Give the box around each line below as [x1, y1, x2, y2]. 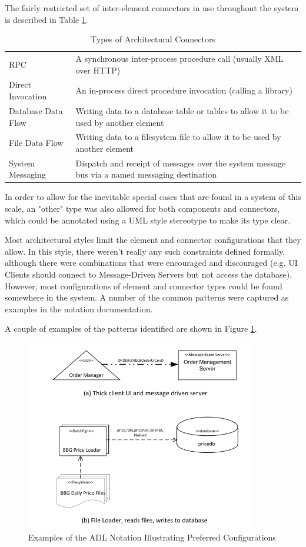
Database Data [9, 104, 63, 116]
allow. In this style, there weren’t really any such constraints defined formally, [5, 245, 285, 257]
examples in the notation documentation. [5, 302, 153, 315]
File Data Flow [9, 136, 64, 149]
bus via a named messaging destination [75, 168, 217, 181]
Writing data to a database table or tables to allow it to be [75, 104, 289, 116]
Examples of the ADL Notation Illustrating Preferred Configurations [28, 531, 276, 543]
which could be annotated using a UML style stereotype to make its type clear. [5, 214, 291, 226]
